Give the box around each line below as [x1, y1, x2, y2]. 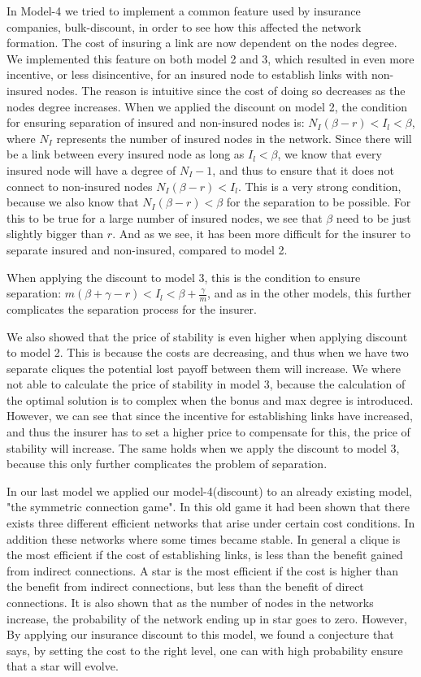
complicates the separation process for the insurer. [7, 300, 257, 317]
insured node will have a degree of [7, 161, 176, 178]
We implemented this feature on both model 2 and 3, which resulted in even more [7, 50, 414, 67]
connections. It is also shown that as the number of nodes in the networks [7, 594, 374, 611]
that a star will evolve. [7, 657, 119, 675]
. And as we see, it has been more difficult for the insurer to [112, 225, 410, 242]
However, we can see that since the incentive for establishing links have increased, [7, 407, 413, 424]
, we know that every [277, 145, 382, 163]
